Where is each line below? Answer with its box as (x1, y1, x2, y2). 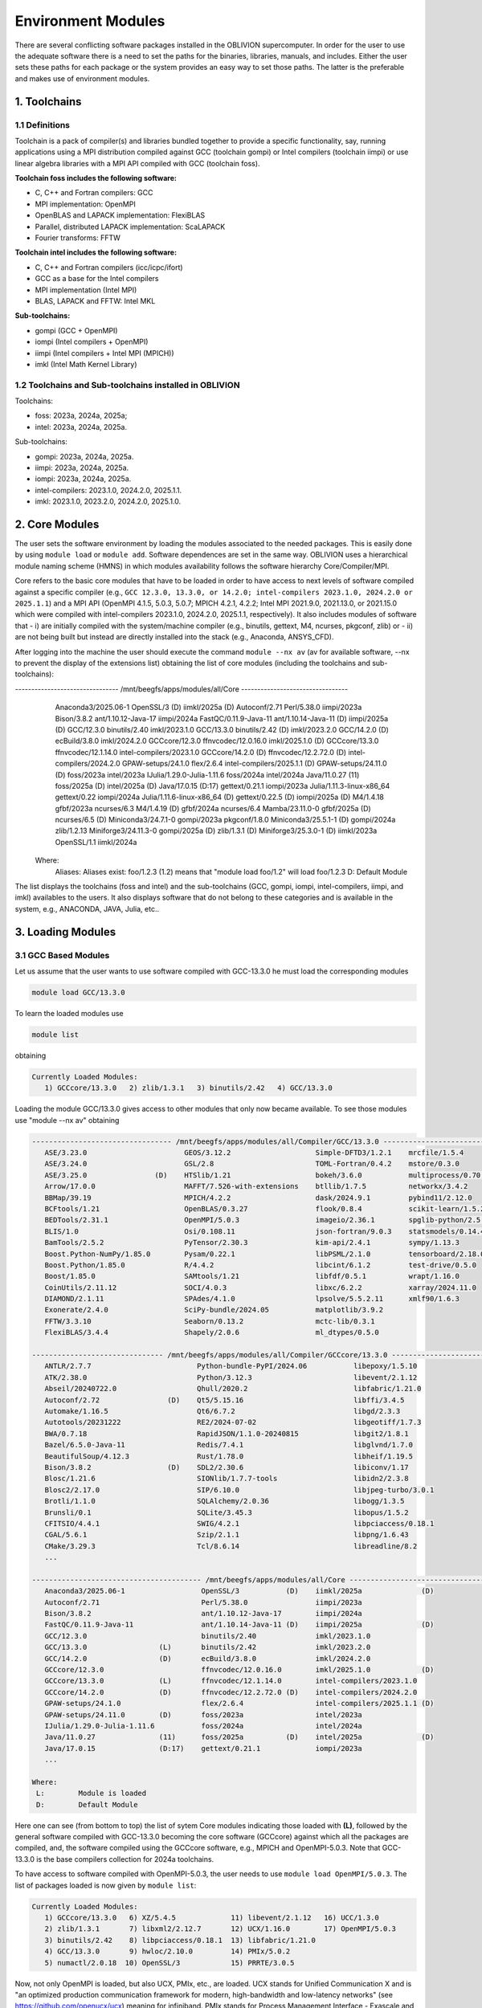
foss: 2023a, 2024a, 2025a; (35, 410, 128, 421)
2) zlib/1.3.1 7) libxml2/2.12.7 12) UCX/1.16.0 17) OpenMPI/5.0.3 (44, 1924, 397, 1933)
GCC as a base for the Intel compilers (35, 274, 160, 284)
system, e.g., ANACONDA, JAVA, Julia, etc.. (14, 904, 160, 913)
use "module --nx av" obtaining (14, 1115, 120, 1124)
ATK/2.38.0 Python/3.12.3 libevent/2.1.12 (44, 1373, 418, 1382)
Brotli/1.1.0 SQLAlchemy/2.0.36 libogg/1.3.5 (44, 1496, 405, 1506)
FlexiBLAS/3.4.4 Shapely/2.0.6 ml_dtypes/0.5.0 (44, 1328, 379, 1337)
